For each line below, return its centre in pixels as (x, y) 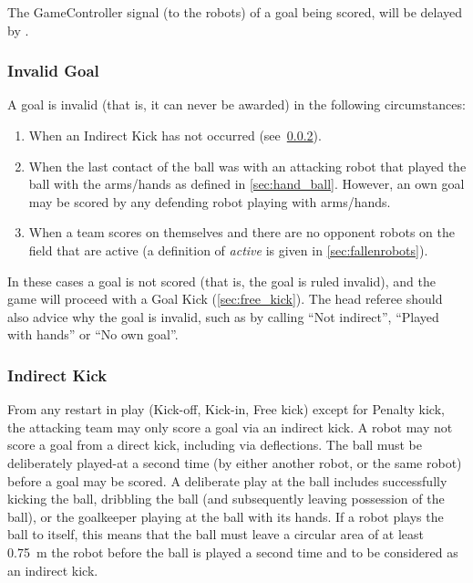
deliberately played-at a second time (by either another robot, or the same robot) (235, 462)
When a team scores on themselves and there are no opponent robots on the (242, 232)
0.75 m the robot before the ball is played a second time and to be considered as (233, 552)
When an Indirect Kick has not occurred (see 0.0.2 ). (175, 135)
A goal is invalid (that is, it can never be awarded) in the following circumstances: (236, 104)
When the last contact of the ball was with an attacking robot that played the (247, 166)
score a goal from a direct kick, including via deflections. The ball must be (215, 445)
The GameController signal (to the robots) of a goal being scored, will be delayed (235, 12)
